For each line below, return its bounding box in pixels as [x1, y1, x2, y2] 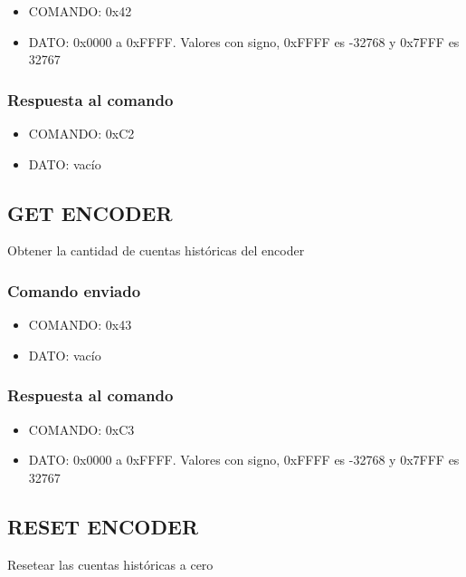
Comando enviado [7, 279, 141, 302]
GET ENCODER [7, 198, 173, 226]
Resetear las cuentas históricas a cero [7, 554, 214, 573]
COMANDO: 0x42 [28, 2, 132, 20]
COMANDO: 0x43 [28, 315, 132, 334]
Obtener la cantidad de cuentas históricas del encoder [7, 241, 305, 260]
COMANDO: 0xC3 [28, 419, 135, 438]
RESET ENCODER [7, 512, 199, 540]
